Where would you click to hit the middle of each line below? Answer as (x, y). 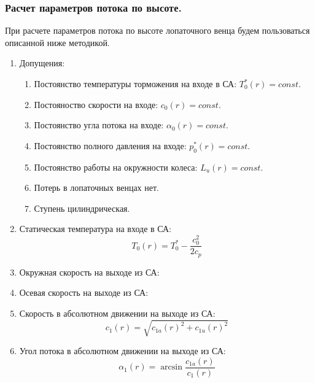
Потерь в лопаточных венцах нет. (96, 188)
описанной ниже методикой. (57, 42)
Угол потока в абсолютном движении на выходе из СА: (122, 350)
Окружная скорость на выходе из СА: (89, 272)
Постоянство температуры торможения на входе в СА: (135, 83)
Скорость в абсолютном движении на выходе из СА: (117, 313)
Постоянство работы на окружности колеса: (116, 167)
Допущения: (42, 63)
